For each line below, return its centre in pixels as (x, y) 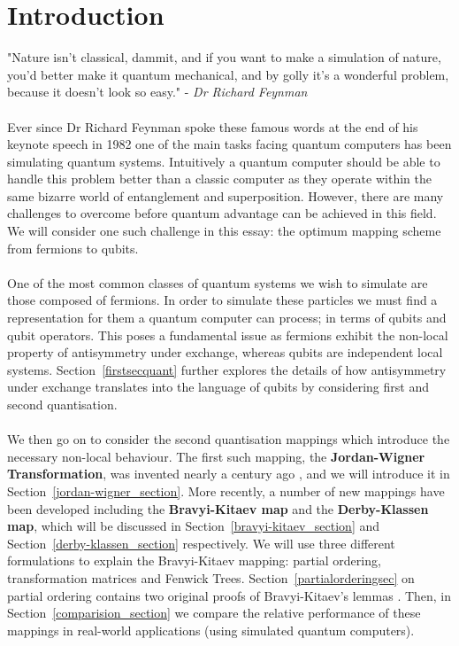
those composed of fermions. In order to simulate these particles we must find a (222, 300)
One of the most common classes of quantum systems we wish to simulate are (218, 282)
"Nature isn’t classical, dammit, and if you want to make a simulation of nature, (224, 57)
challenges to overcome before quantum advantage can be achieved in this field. (222, 213)
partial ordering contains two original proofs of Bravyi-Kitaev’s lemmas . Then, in (229, 595)
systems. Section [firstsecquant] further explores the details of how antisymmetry (227, 369)
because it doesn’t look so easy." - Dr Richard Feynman (157, 92)
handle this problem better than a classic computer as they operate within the (219, 179)
